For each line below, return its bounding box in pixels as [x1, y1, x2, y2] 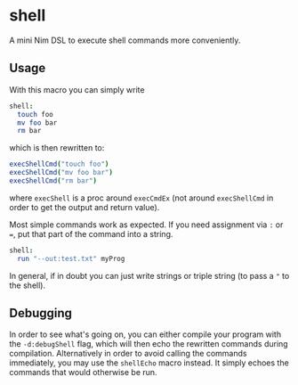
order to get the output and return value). [9, 201, 160, 212]
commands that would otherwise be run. [9, 367, 157, 378]
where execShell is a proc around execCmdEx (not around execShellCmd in [9, 192, 274, 203]
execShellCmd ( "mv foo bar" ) [9, 168, 114, 177]
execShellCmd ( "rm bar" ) [9, 176, 98, 185]
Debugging [9, 306, 73, 321]
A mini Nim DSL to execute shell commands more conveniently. [9, 35, 241, 45]
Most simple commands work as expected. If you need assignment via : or [9, 219, 284, 230]
